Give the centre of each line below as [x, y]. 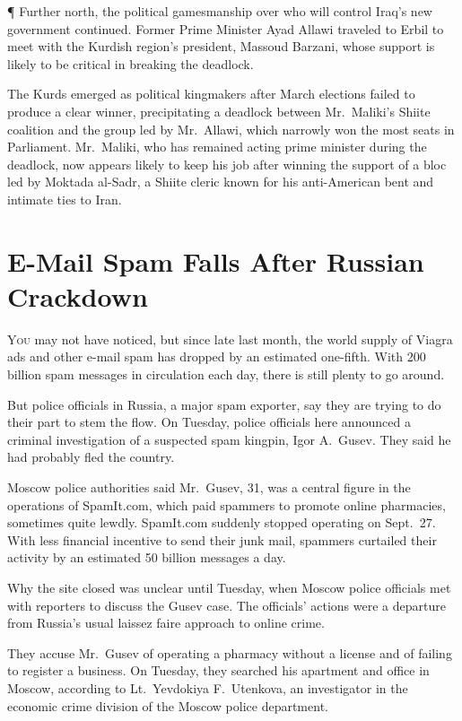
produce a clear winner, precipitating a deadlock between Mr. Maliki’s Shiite [219, 111]
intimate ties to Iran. [65, 199]
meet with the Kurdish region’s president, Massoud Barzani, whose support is [221, 46]
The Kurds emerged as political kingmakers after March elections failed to [211, 94]
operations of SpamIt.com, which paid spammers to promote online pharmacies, [227, 504]
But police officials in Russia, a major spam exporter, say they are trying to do [224, 404]
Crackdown [78, 295]
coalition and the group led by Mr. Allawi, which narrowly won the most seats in [231, 129]
